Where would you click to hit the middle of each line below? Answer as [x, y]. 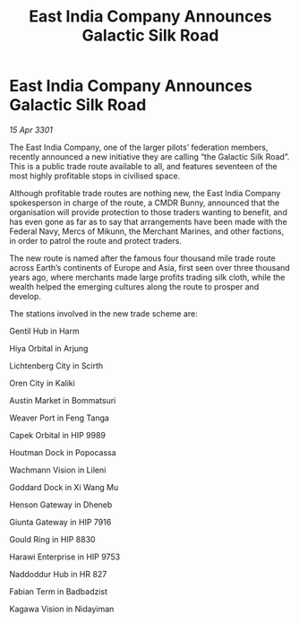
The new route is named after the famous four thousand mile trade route [142, 258]
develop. [26, 296]
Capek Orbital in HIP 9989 [57, 435]
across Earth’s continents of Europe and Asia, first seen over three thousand [150, 267]
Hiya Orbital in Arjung [49, 348]
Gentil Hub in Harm [44, 331]
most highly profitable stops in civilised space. [95, 176]
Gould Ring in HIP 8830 [52, 539]
